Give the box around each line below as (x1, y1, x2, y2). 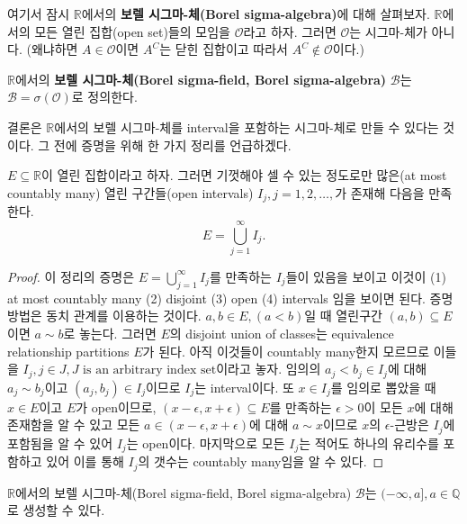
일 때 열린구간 (304, 306, 382, 325)
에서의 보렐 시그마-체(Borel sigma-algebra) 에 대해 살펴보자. (81, 5, 430, 23)
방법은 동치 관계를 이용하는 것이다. (7, 306, 202, 325)
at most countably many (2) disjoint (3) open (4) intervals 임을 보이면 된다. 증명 (7, 288, 454, 307)
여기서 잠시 (7, 5, 70, 23)
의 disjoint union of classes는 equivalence (169, 323, 394, 342)
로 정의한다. (71, 87, 138, 106)
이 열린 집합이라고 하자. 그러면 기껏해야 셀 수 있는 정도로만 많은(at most (40, 166, 447, 185)
